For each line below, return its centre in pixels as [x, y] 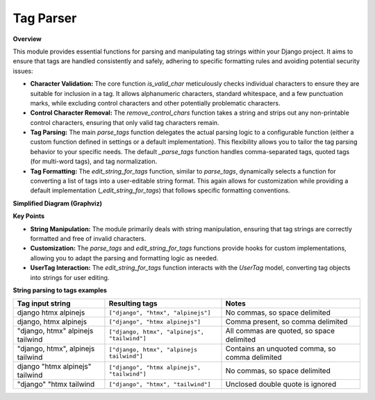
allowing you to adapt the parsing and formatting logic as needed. [124, 258]
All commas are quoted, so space [280, 331]
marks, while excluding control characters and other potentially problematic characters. [155, 103]
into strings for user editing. [70, 277]
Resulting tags [133, 303]
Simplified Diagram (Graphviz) [57, 203]
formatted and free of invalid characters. [88, 238]
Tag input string [44, 303]
